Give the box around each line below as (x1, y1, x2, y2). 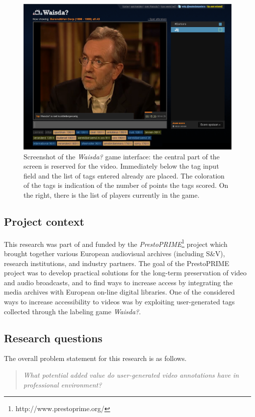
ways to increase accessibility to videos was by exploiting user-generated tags (4, 297, 235, 307)
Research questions (4, 330, 102, 345)
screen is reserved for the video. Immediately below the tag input (24, 161, 219, 171)
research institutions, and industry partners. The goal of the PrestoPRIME (4, 258, 229, 268)
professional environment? (23, 379, 102, 389)
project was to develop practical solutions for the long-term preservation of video (4, 268, 247, 278)
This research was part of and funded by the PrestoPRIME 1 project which (4, 237, 228, 249)
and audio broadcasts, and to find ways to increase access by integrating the (4, 277, 233, 287)
